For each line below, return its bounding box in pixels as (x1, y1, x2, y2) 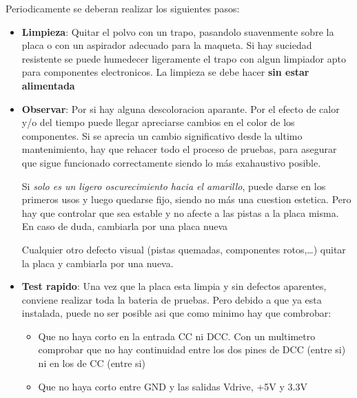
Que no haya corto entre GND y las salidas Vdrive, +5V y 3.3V (38, 379, 307, 393)
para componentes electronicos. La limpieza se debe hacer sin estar (21, 65, 309, 79)
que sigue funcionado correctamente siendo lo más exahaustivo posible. (21, 155, 321, 169)
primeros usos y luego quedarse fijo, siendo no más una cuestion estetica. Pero (21, 192, 351, 207)
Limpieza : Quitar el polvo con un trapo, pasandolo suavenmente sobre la (21, 24, 334, 39)
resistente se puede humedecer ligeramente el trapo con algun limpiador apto (21, 51, 346, 65)
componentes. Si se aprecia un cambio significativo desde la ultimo (21, 128, 303, 143)
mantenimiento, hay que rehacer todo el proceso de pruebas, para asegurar (21, 142, 337, 156)
